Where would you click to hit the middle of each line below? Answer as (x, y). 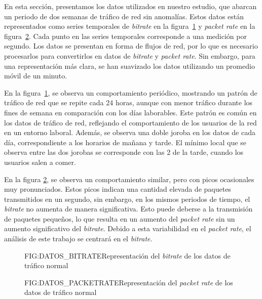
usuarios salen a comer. (40, 162)
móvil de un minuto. (36, 76)
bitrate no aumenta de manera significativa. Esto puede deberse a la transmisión (128, 209)
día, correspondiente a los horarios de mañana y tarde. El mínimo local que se (125, 142)
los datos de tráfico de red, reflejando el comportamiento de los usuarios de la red (130, 122)
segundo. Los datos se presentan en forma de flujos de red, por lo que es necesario (131, 46)
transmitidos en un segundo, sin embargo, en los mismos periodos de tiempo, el (127, 199)
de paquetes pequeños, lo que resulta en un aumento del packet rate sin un (120, 218)
